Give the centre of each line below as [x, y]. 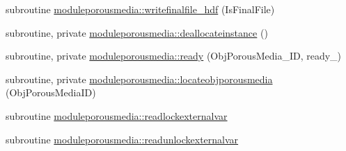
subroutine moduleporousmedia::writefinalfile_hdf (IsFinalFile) [140, 9]
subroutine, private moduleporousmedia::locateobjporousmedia [139, 79]
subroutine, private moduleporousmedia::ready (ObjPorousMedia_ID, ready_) [174, 56]
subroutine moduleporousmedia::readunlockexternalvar [122, 139]
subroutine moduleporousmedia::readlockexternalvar [117, 115]
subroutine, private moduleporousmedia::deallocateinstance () [137, 32]
